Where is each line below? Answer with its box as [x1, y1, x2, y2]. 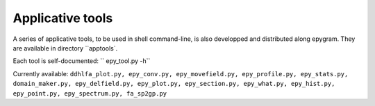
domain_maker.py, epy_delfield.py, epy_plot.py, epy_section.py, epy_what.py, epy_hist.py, [12, 80, 335, 88]
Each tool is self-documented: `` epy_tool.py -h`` [12, 57, 151, 65]
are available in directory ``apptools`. [12, 44, 118, 52]
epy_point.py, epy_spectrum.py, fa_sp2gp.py [12, 89, 167, 97]
